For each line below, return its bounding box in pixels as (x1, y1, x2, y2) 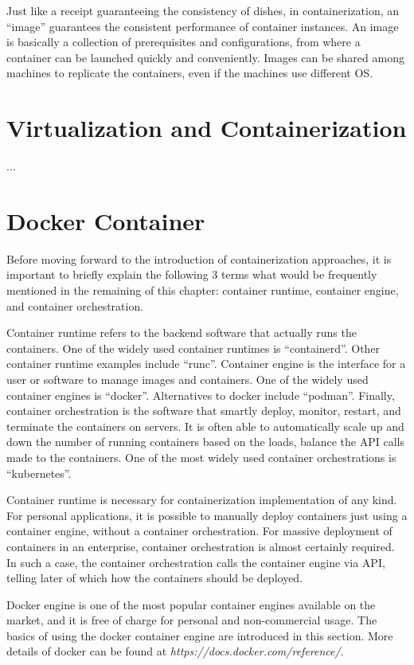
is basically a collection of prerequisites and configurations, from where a (6, 33, 361, 50)
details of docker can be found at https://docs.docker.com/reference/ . (6, 643, 344, 659)
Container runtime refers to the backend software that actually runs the (6, 324, 357, 341)
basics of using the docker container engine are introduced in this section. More (6, 627, 393, 643)
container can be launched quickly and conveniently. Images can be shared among (6, 49, 404, 65)
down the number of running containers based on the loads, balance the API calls (6, 433, 404, 450)
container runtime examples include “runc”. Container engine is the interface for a (6, 355, 406, 372)
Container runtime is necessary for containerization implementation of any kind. (6, 491, 397, 508)
